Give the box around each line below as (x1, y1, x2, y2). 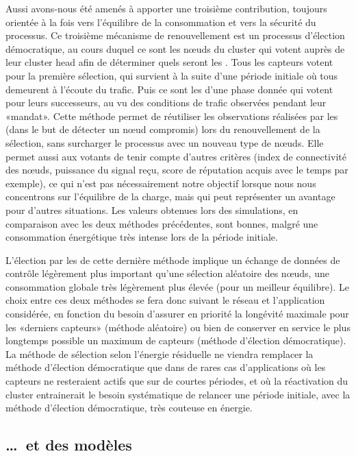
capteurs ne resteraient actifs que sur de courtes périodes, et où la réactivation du (5, 374, 348, 388)
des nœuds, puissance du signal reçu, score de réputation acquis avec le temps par (5, 163, 348, 177)
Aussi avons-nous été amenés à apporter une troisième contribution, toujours (5, 1, 327, 15)
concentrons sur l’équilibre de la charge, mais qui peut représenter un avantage (5, 189, 335, 204)
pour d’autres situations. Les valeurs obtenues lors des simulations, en (5, 202, 298, 217)
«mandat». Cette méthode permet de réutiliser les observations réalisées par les (5, 108, 338, 123)
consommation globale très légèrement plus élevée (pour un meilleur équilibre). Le (5, 279, 349, 293)
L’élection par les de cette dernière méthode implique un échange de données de (5, 252, 340, 267)
